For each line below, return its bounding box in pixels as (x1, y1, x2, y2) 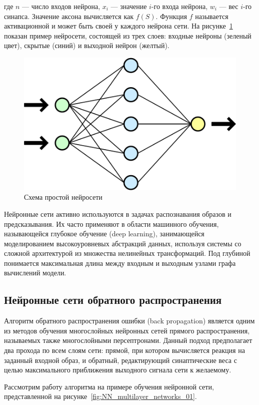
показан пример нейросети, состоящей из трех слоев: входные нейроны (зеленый (4, 30, 251, 41)
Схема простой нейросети (24, 192, 102, 202)
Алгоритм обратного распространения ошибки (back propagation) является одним (4, 315, 255, 326)
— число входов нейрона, (22, 1, 100, 11)
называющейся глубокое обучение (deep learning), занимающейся (4, 228, 204, 239)
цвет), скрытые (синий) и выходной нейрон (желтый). (4, 40, 169, 51)
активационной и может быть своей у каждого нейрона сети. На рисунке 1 (4, 21, 233, 31)
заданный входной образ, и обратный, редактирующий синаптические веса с (4, 354, 237, 365)
